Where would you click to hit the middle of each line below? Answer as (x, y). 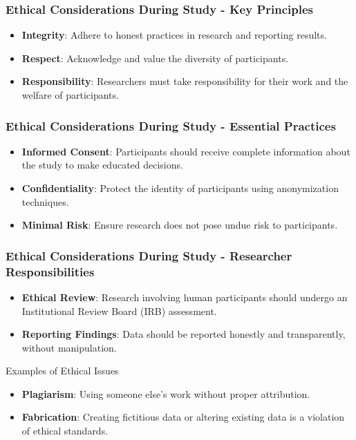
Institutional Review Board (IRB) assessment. (119, 310)
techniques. (45, 201)
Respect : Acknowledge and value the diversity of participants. (155, 58)
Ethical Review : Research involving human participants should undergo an (185, 297)
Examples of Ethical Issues (62, 371)
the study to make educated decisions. (102, 165)
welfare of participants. (70, 95)
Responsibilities (50, 271)
